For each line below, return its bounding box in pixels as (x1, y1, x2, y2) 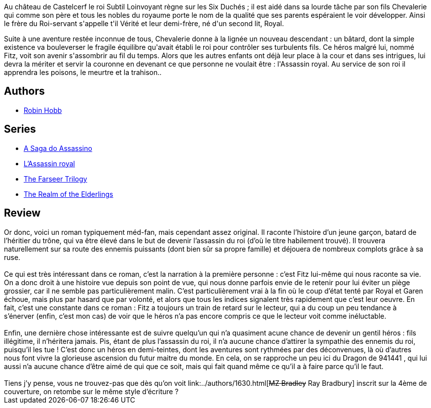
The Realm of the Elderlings (24, 189, 113, 198)
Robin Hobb (24, 106, 62, 114)
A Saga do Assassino (24, 144, 92, 152)
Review (4, 207, 41, 220)
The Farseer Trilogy (24, 174, 87, 183)
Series (4, 123, 36, 136)
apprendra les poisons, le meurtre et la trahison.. (4, 68, 162, 76)
